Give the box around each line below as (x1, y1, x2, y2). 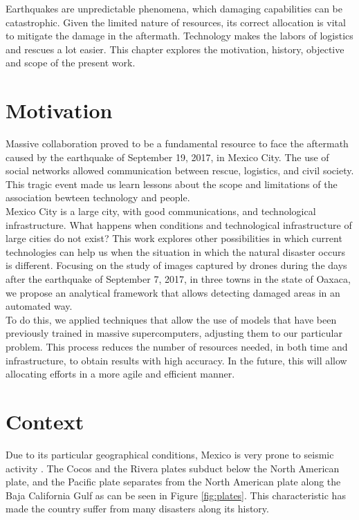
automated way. (6, 299, 73, 313)
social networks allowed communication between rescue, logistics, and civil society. (6, 163, 354, 178)
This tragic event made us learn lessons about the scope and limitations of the (6, 176, 338, 191)
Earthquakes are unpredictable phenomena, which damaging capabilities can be (6, 1, 343, 15)
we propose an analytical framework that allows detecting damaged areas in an (6, 285, 340, 299)
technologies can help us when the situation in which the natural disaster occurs (6, 244, 345, 259)
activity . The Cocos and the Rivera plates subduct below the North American (6, 461, 340, 475)
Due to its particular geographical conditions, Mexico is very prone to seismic (6, 447, 334, 461)
